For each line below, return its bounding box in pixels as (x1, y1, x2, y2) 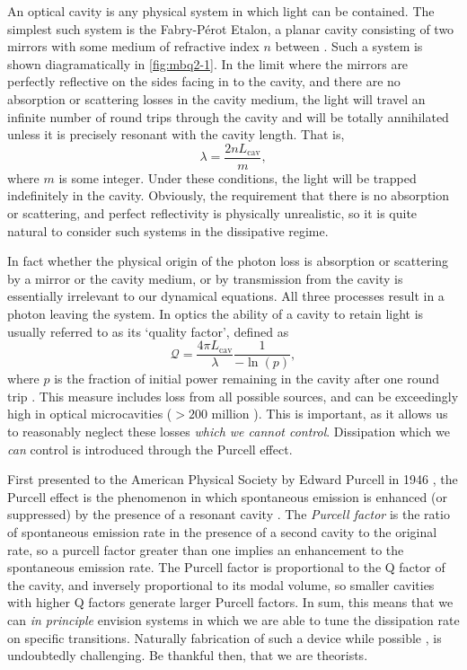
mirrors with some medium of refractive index (7, 37, 260, 56)
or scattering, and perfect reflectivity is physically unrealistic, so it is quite (7, 204, 418, 222)
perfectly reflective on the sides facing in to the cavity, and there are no (7, 72, 401, 91)
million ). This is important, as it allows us (211, 404, 448, 423)
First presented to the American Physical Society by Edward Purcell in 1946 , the (7, 470, 458, 489)
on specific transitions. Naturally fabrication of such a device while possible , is (7, 628, 442, 647)
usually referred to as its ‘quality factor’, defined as (7, 322, 289, 340)
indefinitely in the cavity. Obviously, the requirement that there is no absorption (7, 186, 449, 205)
